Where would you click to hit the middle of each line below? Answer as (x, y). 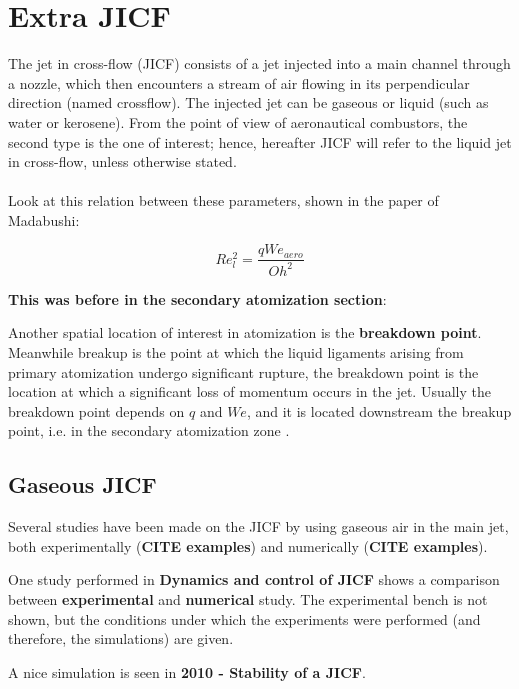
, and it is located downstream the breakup (379, 410)
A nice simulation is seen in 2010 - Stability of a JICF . (187, 671)
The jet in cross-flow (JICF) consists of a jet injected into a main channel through (259, 63)
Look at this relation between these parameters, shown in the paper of (223, 200)
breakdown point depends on (96, 410)
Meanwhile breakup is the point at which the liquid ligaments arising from (236, 352)
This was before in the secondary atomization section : (197, 298)
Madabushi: (44, 219)
